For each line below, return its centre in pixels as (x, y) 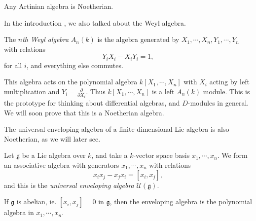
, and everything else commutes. (75, 65)
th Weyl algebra (46, 39)
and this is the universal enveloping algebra (69, 185)
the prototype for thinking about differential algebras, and (92, 102)
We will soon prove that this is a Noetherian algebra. (84, 112)
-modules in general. (218, 102)
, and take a (110, 155)
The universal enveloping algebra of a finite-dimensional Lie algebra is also (117, 129)
